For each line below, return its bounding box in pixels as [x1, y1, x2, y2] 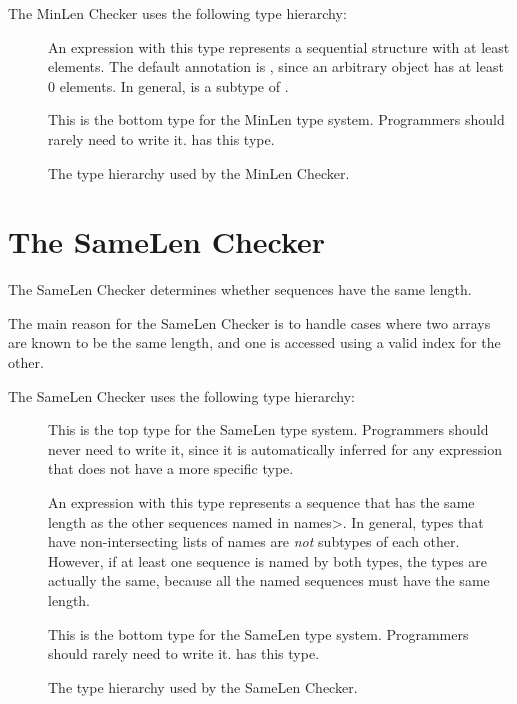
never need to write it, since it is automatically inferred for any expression [48, 438, 502, 459]
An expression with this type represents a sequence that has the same [48, 492, 475, 513]
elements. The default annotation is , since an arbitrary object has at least [48, 56, 504, 77]
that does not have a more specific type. [48, 458, 294, 479]
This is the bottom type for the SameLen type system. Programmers [48, 623, 469, 644]
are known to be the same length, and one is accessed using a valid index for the [8, 332, 501, 353]
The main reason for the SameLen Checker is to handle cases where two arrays [8, 312, 491, 333]
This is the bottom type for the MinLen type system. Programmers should [48, 109, 505, 130]
